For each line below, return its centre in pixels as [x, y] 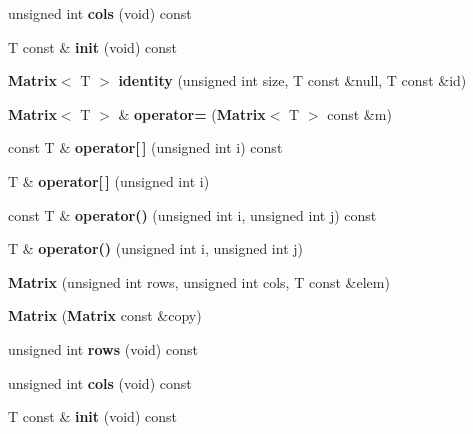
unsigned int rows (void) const [103, 348]
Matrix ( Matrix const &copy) [105, 315]
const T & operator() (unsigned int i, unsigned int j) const [192, 214]
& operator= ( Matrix [192, 113]
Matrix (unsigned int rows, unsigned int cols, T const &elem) [199, 281]
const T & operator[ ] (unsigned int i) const [145, 147]
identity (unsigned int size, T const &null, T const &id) [292, 80]
